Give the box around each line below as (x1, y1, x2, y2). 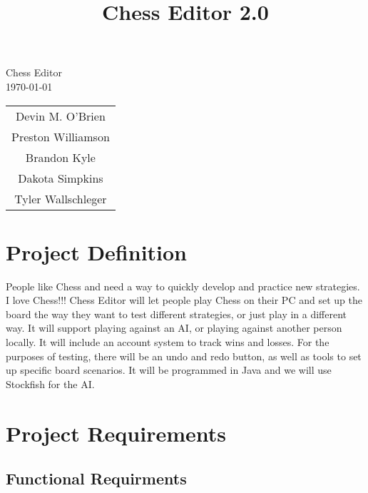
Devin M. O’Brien (15, 107, 106, 124)
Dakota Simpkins (18, 169, 103, 186)
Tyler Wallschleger (14, 190, 107, 207)
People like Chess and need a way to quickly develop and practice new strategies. (6, 278, 360, 293)
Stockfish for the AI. (6, 376, 95, 391)
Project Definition (6, 237, 188, 266)
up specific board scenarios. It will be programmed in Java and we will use (6, 362, 332, 377)
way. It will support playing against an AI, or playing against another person (6, 320, 342, 335)
